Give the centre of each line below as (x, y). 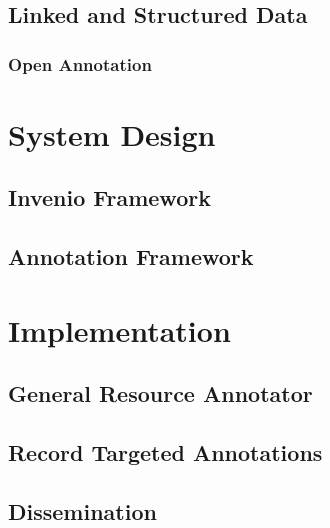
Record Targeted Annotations (165, 452)
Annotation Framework (131, 256)
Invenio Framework (109, 197)
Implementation (119, 329)
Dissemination (82, 510)
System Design (112, 133)
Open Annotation (80, 63)
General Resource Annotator (160, 393)
